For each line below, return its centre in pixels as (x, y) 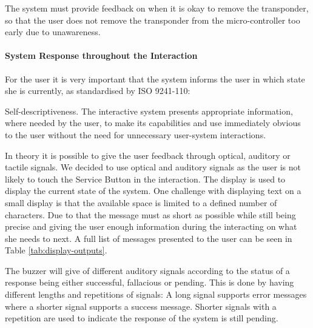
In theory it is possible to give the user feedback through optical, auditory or (148, 155)
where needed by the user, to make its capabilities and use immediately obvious (153, 123)
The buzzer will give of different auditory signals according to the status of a (147, 270)
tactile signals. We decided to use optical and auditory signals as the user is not (153, 167)
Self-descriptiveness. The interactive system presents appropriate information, (149, 111)
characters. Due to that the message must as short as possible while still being (150, 214)
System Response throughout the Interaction (101, 55)
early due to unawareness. (53, 32)
